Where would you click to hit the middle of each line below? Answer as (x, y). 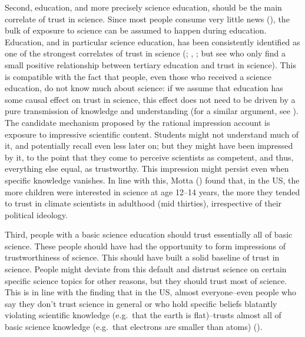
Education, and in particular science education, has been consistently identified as (152, 41)
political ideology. (36, 214)
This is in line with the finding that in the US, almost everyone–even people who (150, 292)
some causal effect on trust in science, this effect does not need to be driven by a (150, 99)
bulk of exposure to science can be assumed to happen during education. (136, 30)
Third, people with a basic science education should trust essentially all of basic (149, 234)
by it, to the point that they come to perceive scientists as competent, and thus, (149, 157)
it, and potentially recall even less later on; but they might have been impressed (149, 146)
